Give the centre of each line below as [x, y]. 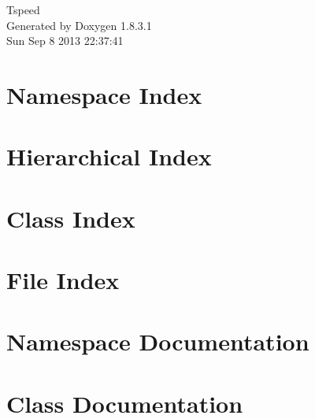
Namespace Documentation [158, 341]
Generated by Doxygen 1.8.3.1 [79, 25]
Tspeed [23, 9]
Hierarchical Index [109, 156]
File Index [63, 280]
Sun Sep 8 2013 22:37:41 [65, 41]
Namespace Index [104, 94]
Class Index [71, 218]
